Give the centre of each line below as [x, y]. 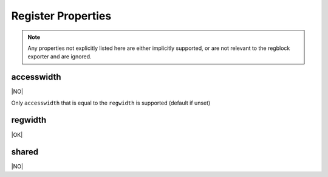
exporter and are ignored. [60, 57]
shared [25, 152]
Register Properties [61, 16]
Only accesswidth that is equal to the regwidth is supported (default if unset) [111, 103]
